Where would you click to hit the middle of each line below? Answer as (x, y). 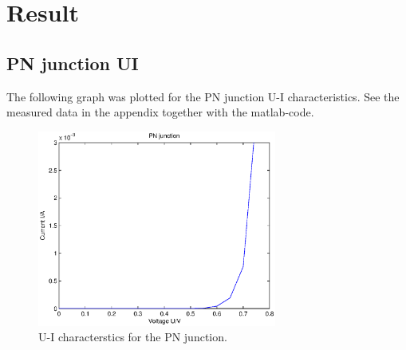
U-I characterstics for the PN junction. (133, 337)
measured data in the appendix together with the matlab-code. (160, 112)
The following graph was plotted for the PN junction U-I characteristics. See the (203, 96)
